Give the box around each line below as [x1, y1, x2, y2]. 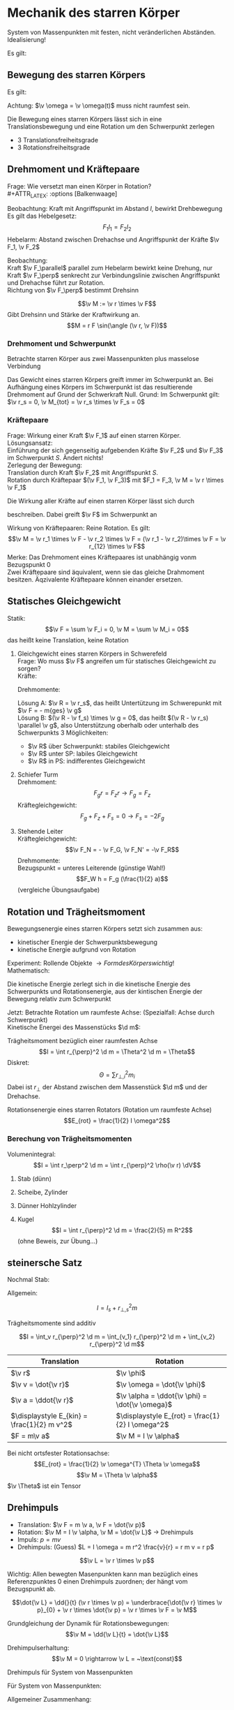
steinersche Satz [7, 1257, 82, 1269]
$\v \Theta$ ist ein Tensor [7, 1482, 81, 1490]
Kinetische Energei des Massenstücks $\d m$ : [7, 1023, 141, 1031]
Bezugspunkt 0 [7, 560, 51, 568]
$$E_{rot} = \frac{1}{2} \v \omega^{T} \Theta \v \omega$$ [33, 1459, 201, 1468]
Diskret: [7, 1058, 30, 1066]
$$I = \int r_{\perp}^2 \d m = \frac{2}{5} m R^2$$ [52, 1225, 193, 1234]
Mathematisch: [7, 966, 50, 975]
